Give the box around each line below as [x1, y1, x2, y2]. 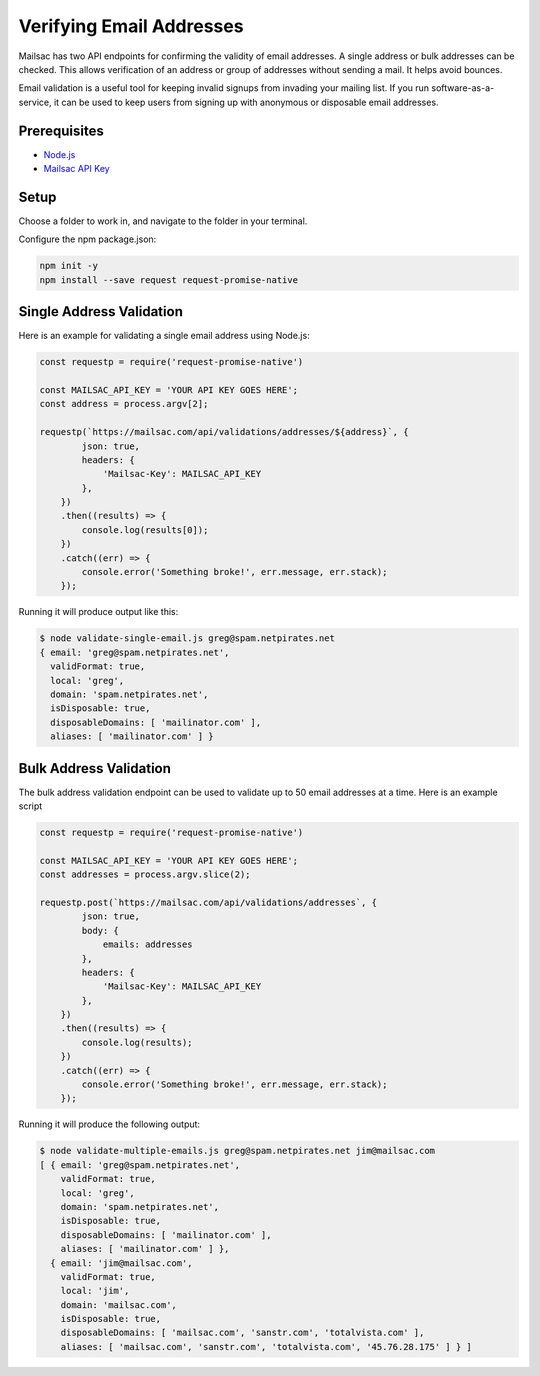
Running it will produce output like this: [18, 606, 179, 618]
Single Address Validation [18, 303, 184, 320]
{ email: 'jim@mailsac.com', [50, 1257, 194, 1269]
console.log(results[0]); [81, 524, 209, 535]
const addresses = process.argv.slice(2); [39, 869, 251, 880]
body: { [81, 925, 120, 936]
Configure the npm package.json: [18, 233, 157, 245]
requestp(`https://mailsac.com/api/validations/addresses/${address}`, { [39, 426, 409, 438]
